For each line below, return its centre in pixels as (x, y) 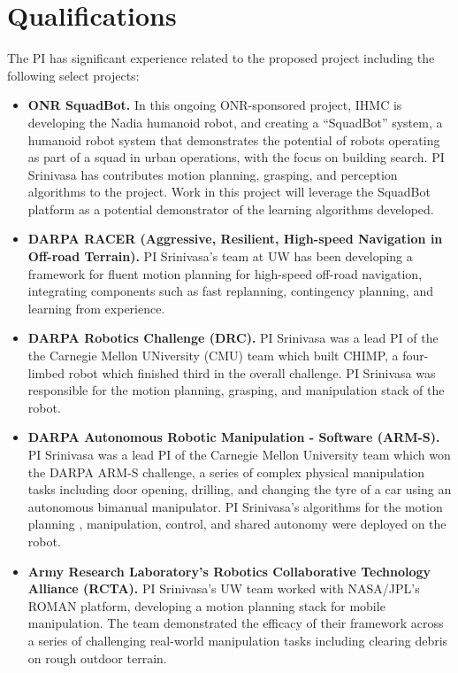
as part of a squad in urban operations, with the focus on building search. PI (236, 157)
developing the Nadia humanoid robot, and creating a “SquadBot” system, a (235, 122)
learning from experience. (96, 308)
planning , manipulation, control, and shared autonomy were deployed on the (237, 524)
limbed (46, 372)
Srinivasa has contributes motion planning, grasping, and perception (213, 174)
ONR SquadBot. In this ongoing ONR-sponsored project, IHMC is (215, 105)
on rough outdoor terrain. (97, 658)
